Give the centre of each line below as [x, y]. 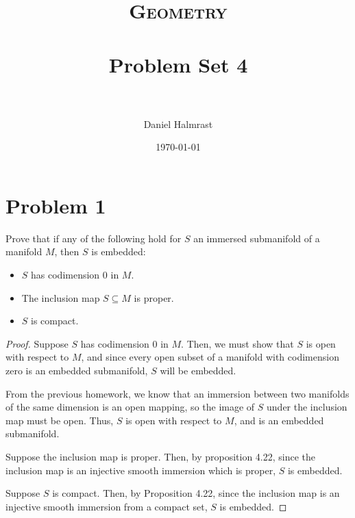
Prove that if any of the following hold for [94, 238]
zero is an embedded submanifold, [77, 370]
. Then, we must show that [237, 343]
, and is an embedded [279, 420]
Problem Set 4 [178, 64]
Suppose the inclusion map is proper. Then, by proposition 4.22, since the [161, 456]
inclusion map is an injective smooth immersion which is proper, [141, 470]
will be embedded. [198, 370]
